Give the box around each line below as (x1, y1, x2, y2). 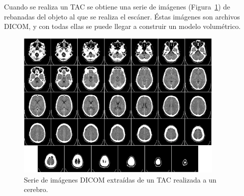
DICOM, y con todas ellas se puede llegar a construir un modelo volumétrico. (4, 21, 241, 31)
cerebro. (24, 184, 48, 195)
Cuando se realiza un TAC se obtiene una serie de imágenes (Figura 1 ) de (4, 1, 231, 11)
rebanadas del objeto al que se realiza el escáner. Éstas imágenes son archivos (4, 11, 240, 21)
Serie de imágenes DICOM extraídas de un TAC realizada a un (24, 174, 217, 185)
